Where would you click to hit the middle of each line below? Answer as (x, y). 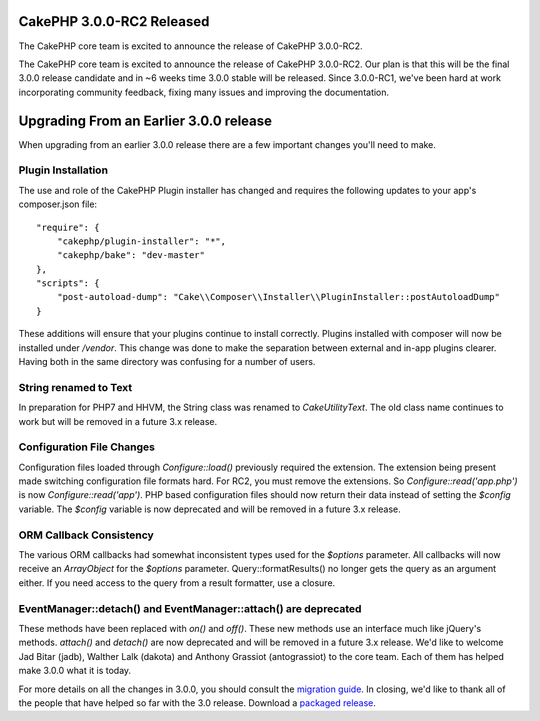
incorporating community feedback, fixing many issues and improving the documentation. (204, 92)
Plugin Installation (63, 170)
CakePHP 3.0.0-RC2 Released (114, 21)
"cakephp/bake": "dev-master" (130, 255)
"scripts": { (68, 283)
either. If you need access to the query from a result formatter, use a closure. (177, 582)
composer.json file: (58, 204)
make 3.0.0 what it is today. (75, 671)
